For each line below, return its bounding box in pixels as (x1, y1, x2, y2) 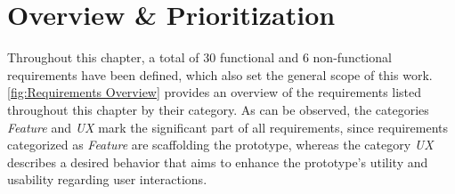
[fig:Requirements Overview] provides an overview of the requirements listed (7, 83, 422, 101)
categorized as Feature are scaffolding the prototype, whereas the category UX (7, 135, 434, 154)
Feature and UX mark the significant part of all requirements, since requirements (7, 117, 449, 136)
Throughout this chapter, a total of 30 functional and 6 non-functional (7, 48, 392, 67)
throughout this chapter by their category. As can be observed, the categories (7, 100, 429, 118)
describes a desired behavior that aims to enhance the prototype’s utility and (7, 152, 428, 171)
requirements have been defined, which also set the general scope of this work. (7, 65, 433, 84)
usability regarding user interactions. (7, 170, 207, 189)
